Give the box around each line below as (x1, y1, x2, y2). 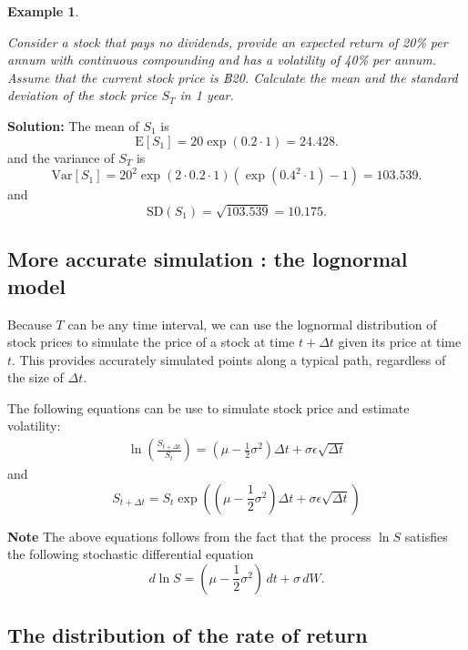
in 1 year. (179, 86, 234, 105)
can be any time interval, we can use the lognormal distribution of (67, 314, 437, 333)
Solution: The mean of (7, 116, 139, 135)
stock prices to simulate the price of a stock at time (7, 332, 295, 351)
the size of (7, 368, 64, 387)
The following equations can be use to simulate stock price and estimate (7, 398, 410, 417)
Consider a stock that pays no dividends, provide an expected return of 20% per (7, 32, 448, 51)
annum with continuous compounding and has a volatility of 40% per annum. (7, 50, 437, 69)
